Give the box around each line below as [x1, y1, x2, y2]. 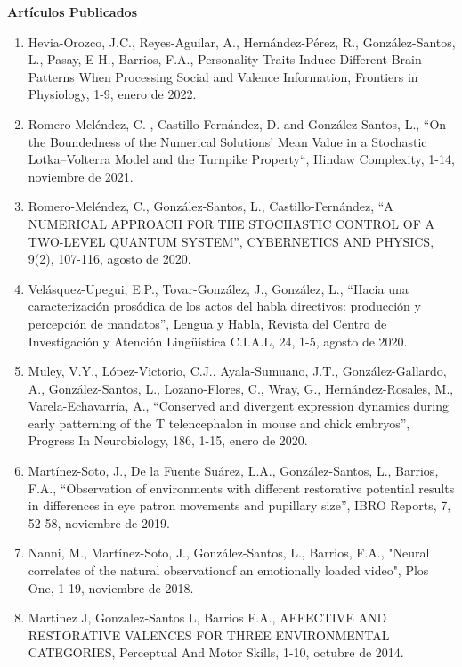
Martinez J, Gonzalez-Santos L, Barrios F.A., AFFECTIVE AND [28, 608, 387, 627]
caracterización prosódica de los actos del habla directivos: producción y [28, 297, 421, 315]
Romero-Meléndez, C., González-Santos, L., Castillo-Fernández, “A [28, 197, 393, 216]
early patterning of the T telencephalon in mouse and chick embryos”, [28, 413, 410, 432]
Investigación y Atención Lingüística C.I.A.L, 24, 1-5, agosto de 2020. [28, 331, 408, 350]
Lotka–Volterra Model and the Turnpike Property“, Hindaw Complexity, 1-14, [28, 150, 455, 168]
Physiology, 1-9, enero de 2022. [28, 85, 197, 103]
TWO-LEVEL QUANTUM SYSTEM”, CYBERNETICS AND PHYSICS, [28, 232, 434, 250]
